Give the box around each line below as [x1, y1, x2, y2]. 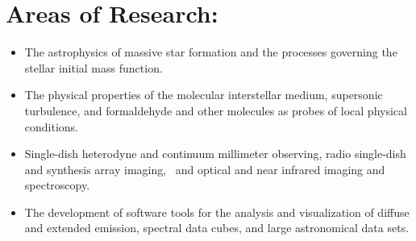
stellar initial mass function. [24, 59, 163, 76]
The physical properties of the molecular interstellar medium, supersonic [24, 86, 383, 103]
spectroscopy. [24, 177, 90, 193]
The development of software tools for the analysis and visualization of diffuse [24, 203, 410, 220]
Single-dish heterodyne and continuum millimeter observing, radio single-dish [24, 145, 406, 162]
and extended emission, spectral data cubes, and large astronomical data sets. [24, 219, 410, 236]
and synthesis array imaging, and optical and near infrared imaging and [24, 160, 385, 177]
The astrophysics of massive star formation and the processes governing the [24, 44, 397, 60]
